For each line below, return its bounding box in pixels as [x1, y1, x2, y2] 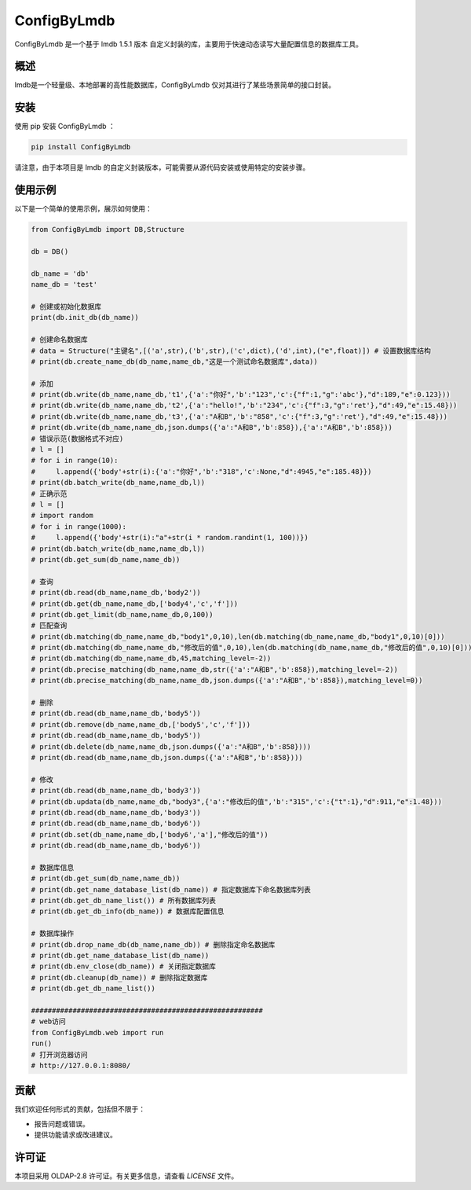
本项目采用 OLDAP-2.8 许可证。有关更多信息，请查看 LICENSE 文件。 [14, 1171, 239, 1181]
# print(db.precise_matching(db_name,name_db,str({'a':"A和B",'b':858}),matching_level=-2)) [31, 665, 398, 674]
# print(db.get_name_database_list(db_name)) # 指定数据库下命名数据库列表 [31, 885, 312, 894]
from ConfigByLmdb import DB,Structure [31, 225, 184, 234]
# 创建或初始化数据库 [31, 302, 102, 310]
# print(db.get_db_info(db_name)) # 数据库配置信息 [31, 907, 225, 916]
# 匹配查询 [31, 621, 68, 630]
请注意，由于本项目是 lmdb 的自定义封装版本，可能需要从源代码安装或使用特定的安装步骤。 [14, 163, 310, 172]
